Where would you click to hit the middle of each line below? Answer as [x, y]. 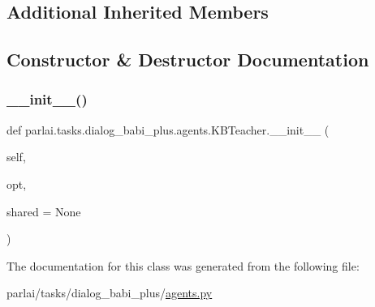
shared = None [44, 211]
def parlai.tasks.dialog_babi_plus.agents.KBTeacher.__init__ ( [168, 129]
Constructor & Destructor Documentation [188, 60]
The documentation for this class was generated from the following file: [183, 265]
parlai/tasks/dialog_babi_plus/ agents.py [110, 293]
